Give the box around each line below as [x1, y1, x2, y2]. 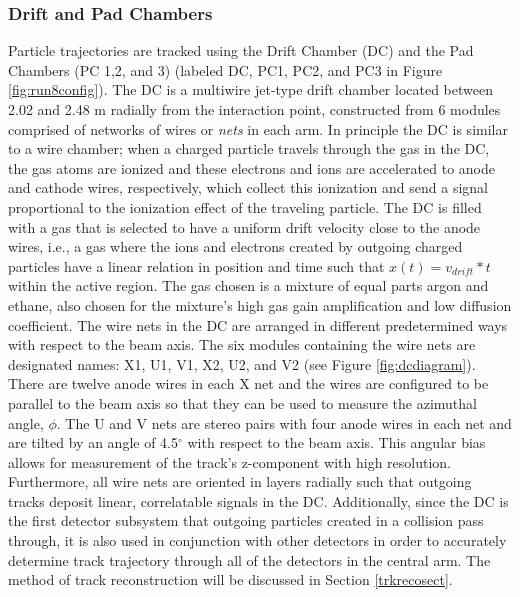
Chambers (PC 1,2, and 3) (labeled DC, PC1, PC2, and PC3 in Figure [8, 59, 443, 80]
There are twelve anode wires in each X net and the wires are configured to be [8, 373, 489, 394]
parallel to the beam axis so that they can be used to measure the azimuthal [8, 392, 477, 413]
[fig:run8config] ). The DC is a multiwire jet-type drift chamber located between [8, 79, 493, 100]
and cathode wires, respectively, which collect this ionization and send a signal [8, 177, 488, 198]
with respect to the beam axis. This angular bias [187, 432, 486, 453]
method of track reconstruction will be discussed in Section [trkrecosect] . [8, 569, 453, 590]
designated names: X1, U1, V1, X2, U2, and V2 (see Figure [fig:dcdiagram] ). [8, 353, 476, 374]
